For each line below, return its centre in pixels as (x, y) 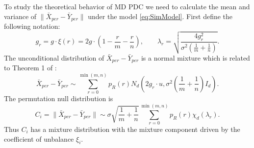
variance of (20, 16)
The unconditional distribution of (54, 58)
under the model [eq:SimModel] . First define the (160, 16)
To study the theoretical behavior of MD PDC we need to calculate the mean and (127, 6)
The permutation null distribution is (59, 98)
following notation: (32, 26)
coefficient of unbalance (39, 138)
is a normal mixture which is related (195, 58)
